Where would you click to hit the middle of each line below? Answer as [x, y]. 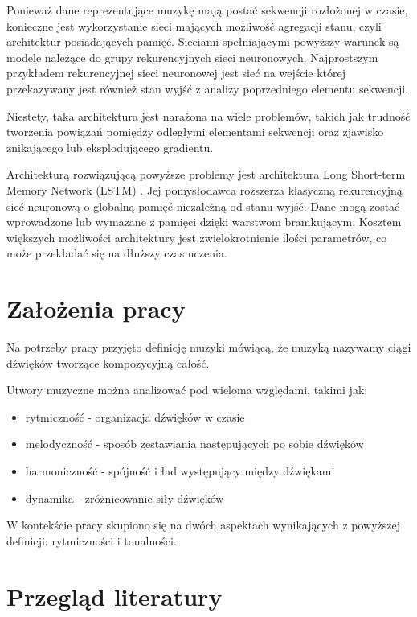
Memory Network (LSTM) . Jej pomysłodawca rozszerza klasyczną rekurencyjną [204, 189]
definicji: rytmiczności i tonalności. [92, 540]
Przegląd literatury [114, 596]
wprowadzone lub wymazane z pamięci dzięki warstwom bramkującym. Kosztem [204, 222]
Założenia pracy [96, 308]
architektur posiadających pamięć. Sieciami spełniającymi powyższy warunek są [203, 41]
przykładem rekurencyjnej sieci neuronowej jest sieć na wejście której [176, 73]
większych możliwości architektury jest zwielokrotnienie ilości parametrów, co [197, 237]
